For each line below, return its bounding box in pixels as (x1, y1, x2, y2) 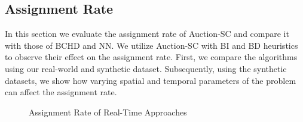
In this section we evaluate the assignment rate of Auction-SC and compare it (5, 27, 289, 40)
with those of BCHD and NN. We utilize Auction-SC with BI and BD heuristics (5, 39, 298, 51)
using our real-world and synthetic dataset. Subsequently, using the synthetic (5, 62, 287, 74)
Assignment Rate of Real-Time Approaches (29, 105, 187, 118)
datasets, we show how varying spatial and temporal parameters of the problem (5, 74, 296, 86)
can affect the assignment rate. (5, 86, 117, 98)
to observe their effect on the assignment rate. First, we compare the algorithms (5, 51, 298, 63)
